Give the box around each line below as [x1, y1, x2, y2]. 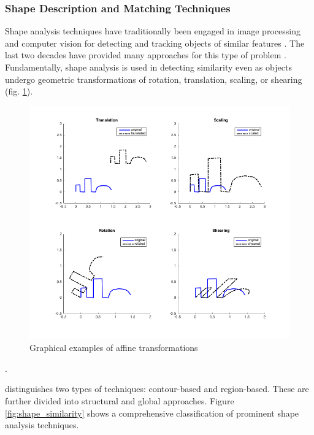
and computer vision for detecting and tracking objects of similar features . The [5, 36, 305, 49]
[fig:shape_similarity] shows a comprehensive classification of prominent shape [5, 406, 299, 419]
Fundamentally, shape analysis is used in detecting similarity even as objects [5, 61, 292, 73]
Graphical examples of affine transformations [29, 341, 198, 354]
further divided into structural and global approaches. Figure [5, 395, 234, 407]
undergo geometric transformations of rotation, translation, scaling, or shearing [5, 72, 302, 85]
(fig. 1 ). [5, 85, 33, 98]
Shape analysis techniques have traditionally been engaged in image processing [5, 25, 301, 37]
